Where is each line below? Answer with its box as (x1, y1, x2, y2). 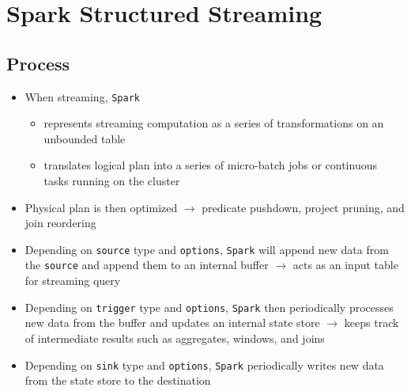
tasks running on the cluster (43, 173, 180, 189)
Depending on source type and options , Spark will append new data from (25, 241, 389, 257)
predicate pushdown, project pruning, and (202, 199, 405, 215)
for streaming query (25, 272, 121, 289)
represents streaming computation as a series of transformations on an (43, 115, 384, 131)
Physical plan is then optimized (25, 199, 178, 215)
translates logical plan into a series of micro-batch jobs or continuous (43, 157, 377, 173)
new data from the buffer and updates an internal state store (25, 314, 320, 331)
